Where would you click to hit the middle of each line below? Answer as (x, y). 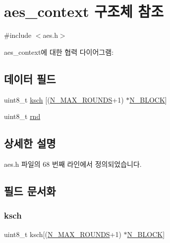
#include (18, 35)
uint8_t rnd (22, 116)
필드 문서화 (30, 190)
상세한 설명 (30, 143)
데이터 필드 (30, 78)
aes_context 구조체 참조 (84, 11)
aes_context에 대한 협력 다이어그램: (59, 52)
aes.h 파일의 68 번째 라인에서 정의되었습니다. (73, 164)
